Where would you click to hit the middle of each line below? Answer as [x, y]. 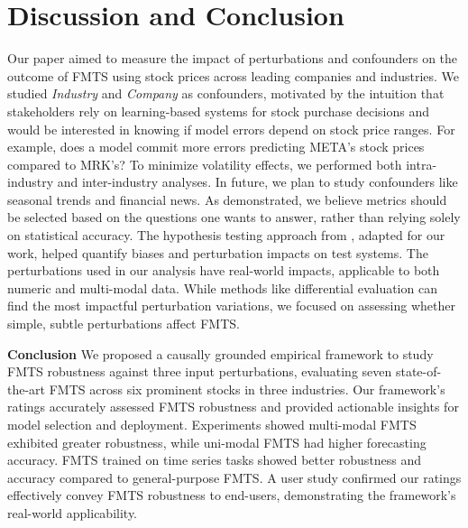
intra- [422, 164]
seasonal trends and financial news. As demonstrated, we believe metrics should [227, 199]
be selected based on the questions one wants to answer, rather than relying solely [234, 217]
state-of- [418, 371]
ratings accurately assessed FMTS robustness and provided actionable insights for [233, 407]
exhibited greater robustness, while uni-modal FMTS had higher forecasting [217, 442]
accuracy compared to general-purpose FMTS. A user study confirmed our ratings [234, 477]
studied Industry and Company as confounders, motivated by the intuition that [226, 93]
